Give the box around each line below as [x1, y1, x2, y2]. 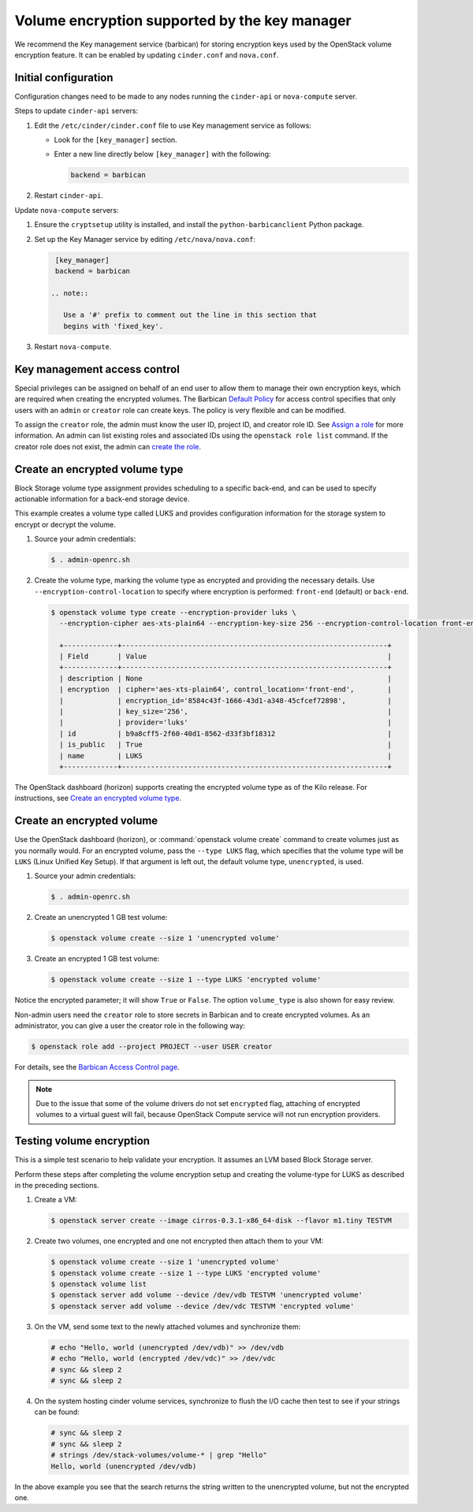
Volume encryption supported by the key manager [14, 12, 352, 29]
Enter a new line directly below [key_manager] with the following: [54, 150, 271, 159]
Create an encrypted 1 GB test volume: [34, 954, 160, 963]
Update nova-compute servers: [14, 205, 119, 214]
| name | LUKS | [59, 751, 392, 760]
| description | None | [59, 674, 392, 683]
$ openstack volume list [50, 1279, 147, 1289]
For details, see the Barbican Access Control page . [14, 1063, 181, 1072]
